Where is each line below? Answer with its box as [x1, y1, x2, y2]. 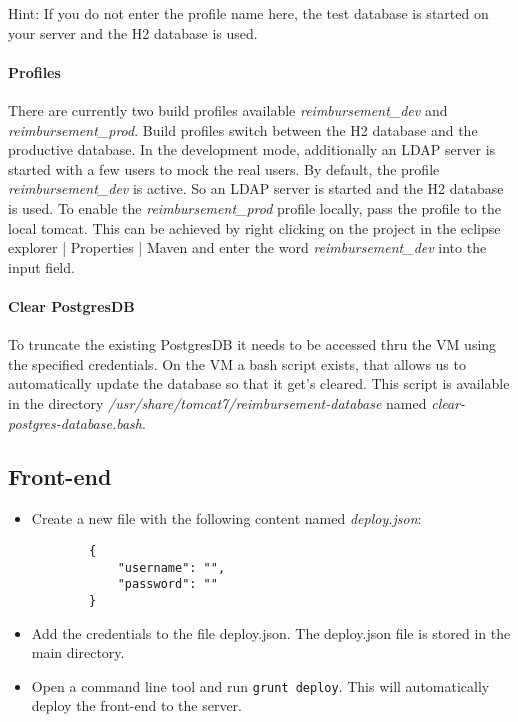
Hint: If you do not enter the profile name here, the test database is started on [8, 3, 489, 23]
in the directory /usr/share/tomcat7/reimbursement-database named [8, 392, 427, 413]
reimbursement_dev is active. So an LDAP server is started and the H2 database [8, 178, 504, 199]
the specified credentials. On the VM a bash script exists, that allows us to [8, 353, 466, 374]
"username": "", [117, 560, 226, 575]
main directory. [31, 642, 125, 663]
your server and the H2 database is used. [8, 22, 258, 43]
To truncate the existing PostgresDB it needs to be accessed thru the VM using [8, 334, 497, 355]
